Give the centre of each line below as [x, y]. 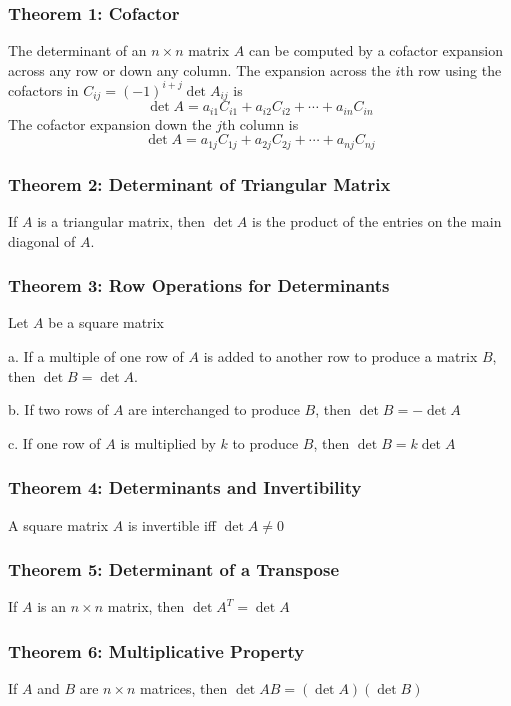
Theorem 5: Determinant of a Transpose [174, 569]
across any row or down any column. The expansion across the [199, 69]
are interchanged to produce [214, 409]
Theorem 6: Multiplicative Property [156, 651]
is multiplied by [168, 442]
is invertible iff [171, 524]
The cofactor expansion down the [110, 123]
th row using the [451, 69]
